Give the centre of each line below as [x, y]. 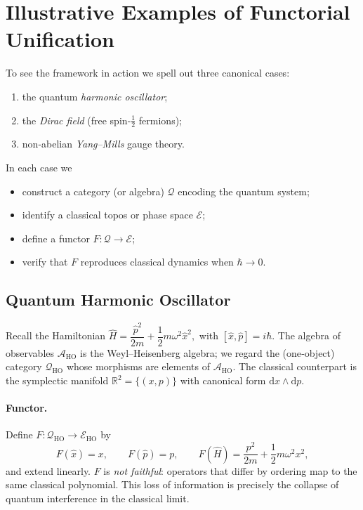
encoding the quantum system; [244, 191]
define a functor [56, 238]
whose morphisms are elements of [138, 366]
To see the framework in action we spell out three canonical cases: [148, 73]
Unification [60, 39]
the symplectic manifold [57, 380]
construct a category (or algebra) [93, 191]
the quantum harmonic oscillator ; [95, 96]
